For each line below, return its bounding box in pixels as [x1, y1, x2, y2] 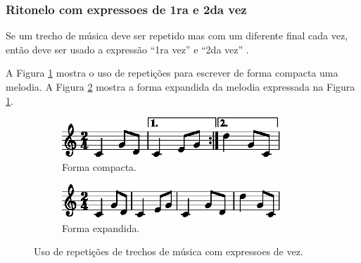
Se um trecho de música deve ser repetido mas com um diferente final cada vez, [6, 28, 348, 43]
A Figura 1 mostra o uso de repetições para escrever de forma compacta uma [6, 65, 338, 80]
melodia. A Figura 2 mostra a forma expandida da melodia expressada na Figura [6, 79, 355, 94]
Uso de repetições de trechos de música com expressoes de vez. [34, 244, 303, 259]
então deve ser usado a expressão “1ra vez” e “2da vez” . [6, 41, 249, 56]
